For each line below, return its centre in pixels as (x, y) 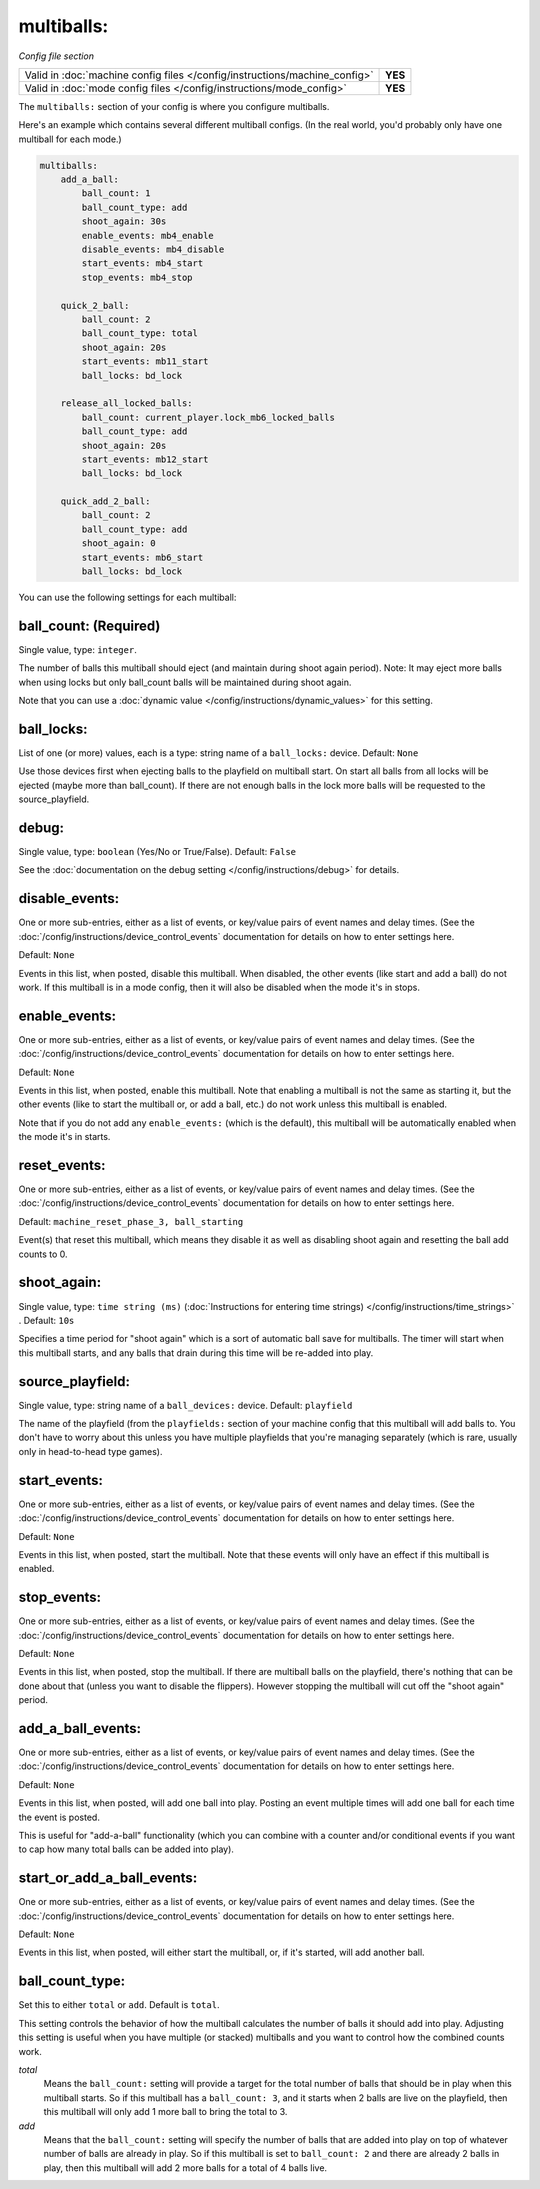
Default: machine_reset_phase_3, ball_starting (131, 1221)
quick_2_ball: (95, 305)
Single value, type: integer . (77, 649)
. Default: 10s (46, 1320)
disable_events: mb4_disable (153, 249)
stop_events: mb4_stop (137, 277)
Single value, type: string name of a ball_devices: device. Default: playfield (185, 1405)
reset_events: (62, 1165)
